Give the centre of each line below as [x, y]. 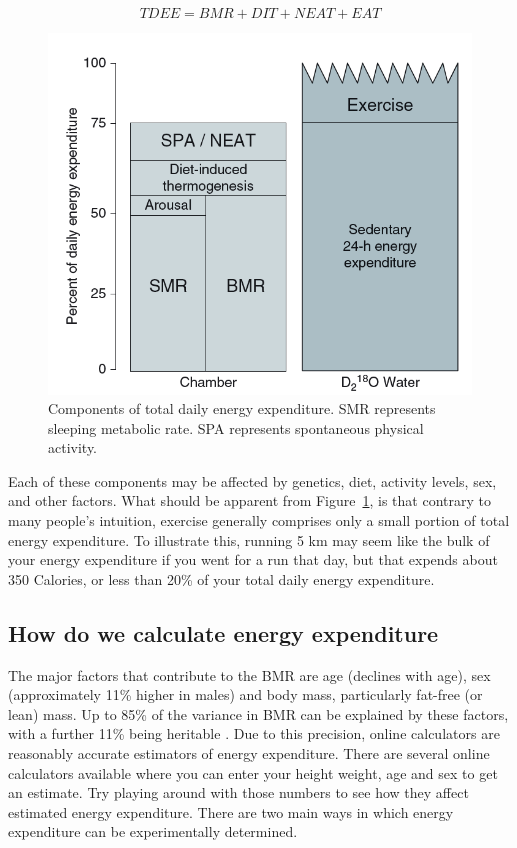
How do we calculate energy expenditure [223, 632]
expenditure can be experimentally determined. [153, 831]
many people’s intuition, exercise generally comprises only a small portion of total [259, 520]
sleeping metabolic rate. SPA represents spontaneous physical [236, 427]
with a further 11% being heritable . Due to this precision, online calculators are [254, 733]
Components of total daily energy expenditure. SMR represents [242, 408]
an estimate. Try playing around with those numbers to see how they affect [238, 792]
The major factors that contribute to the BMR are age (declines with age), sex [249, 674]
